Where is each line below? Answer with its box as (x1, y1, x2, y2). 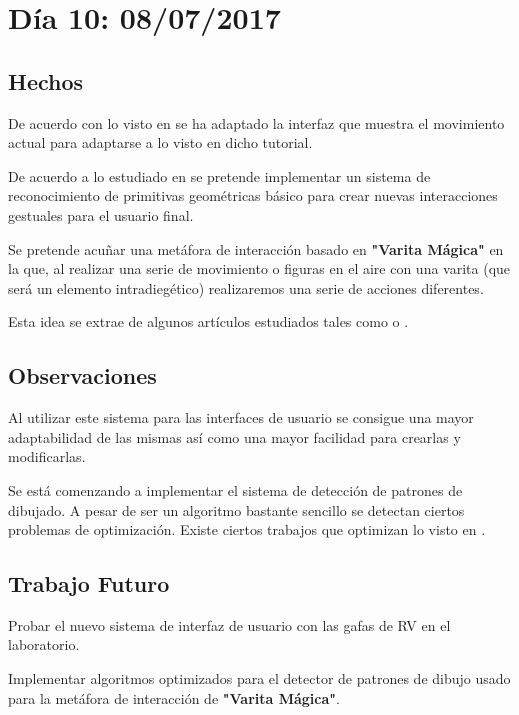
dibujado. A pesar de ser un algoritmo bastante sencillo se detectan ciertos (8, 499, 465, 520)
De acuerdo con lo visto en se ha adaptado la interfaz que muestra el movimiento (8, 112, 505, 133)
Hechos (8, 65, 84, 96)
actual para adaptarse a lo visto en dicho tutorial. (8, 132, 313, 153)
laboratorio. (8, 634, 80, 655)
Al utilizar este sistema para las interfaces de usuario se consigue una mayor (8, 407, 474, 428)
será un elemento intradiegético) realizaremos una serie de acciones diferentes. (8, 277, 484, 298)
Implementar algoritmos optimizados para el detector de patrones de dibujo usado (8, 668, 511, 689)
